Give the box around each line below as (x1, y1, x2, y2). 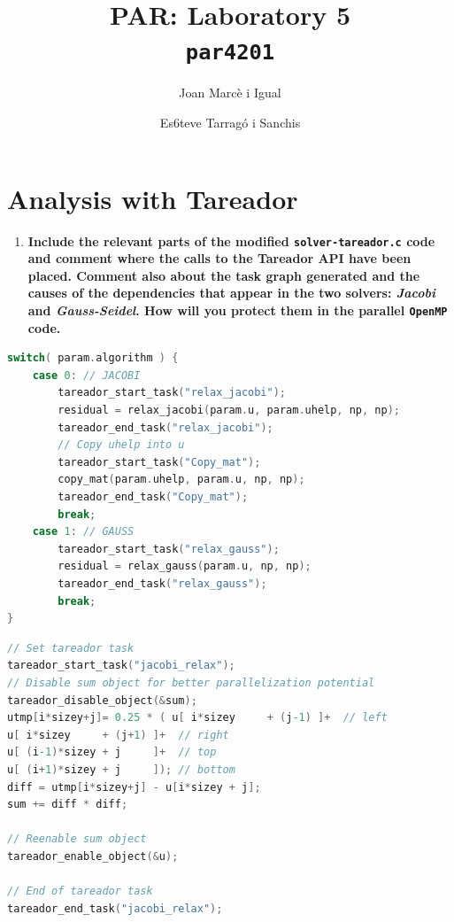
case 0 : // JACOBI (32, 368, 141, 382)
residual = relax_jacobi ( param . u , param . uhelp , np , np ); (58, 404, 400, 417)
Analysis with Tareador (7, 180, 298, 216)
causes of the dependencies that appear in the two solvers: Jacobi (27, 283, 435, 302)
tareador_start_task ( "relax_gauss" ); (58, 542, 280, 555)
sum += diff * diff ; (7, 798, 128, 811)
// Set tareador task (7, 641, 135, 655)
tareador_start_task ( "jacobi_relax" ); (7, 659, 235, 672)
